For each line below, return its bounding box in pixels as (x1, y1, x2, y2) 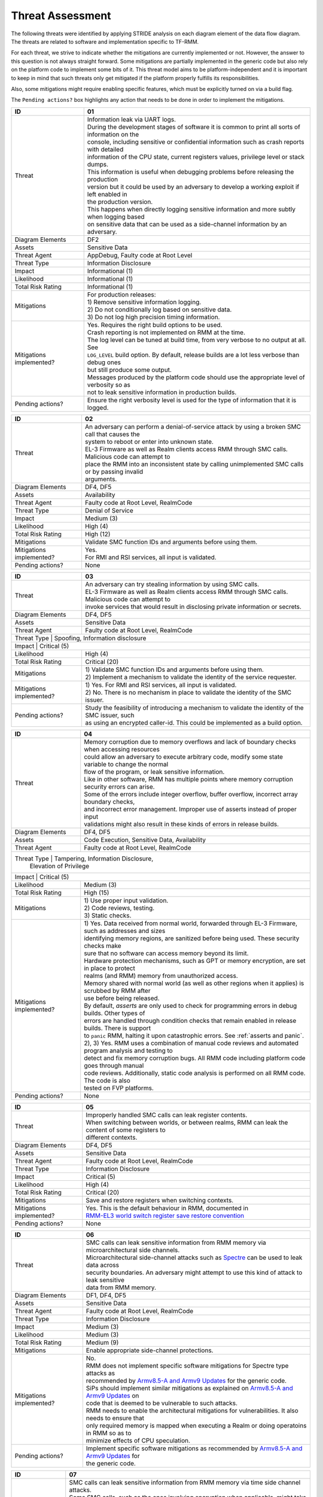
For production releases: (87, 290, 156, 299)
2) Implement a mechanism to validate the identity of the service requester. (85, 672, 297, 681)
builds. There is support (84, 1024, 151, 1032)
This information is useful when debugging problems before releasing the (87, 168, 294, 176)
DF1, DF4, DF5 (86, 1291, 127, 1299)
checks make (84, 941, 122, 950)
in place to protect (84, 964, 136, 972)
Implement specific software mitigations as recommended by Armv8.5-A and (86, 1444, 303, 1452)
